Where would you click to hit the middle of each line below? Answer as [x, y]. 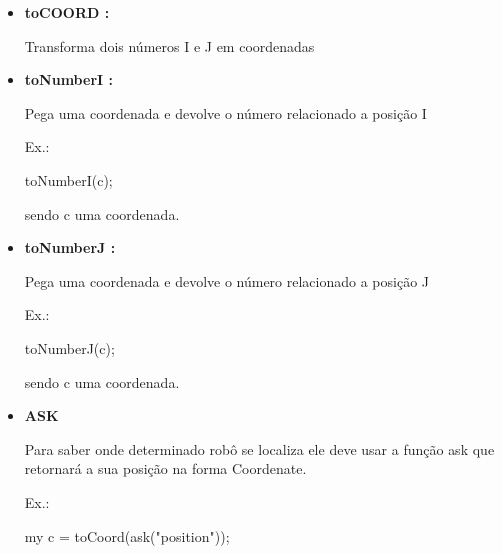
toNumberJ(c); [69, 347]
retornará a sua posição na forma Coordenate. [165, 468]
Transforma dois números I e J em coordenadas [169, 45]
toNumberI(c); [68, 179]
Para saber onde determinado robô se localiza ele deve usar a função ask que [259, 448]
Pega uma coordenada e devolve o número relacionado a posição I [225, 112]
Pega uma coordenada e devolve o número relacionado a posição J [227, 280]
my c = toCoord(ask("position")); [127, 535]
